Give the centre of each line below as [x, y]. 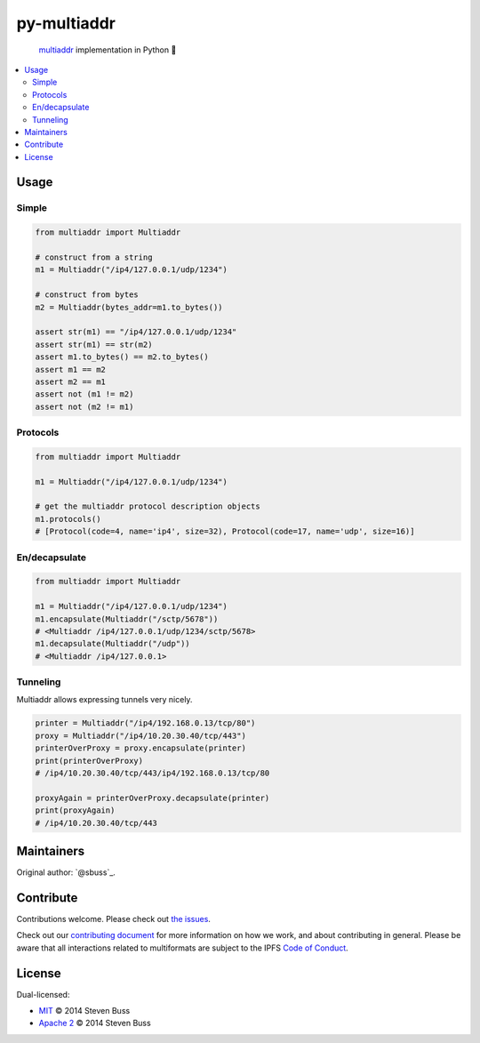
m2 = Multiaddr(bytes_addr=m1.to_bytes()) [129, 307]
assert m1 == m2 [71, 369]
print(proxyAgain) [75, 810]
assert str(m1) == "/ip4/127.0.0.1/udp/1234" [136, 332]
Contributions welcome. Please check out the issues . [113, 919]
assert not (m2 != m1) [84, 406]
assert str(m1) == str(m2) [94, 344]
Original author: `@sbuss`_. [66, 872]
